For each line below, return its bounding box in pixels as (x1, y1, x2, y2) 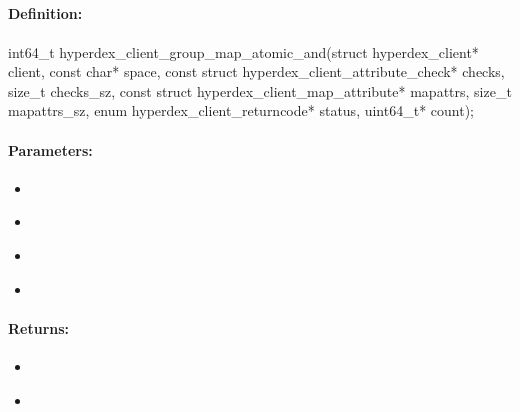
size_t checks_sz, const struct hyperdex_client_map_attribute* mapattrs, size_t (8, 80, 512, 101)
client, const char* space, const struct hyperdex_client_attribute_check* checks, (8, 61, 505, 82)
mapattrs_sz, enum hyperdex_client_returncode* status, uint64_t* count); (8, 100, 474, 121)
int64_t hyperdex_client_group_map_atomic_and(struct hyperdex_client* (8, 41, 479, 62)
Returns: (8, 317, 70, 338)
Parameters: (8, 139, 93, 160)
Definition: (8, 3, 83, 24)
